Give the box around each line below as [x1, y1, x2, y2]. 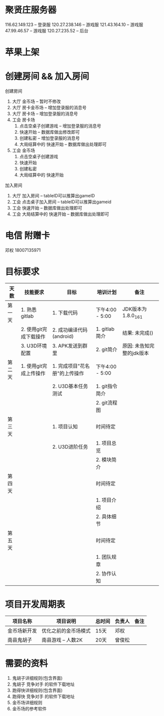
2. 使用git [20, 326, 42, 333]
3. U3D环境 [20, 342, 47, 349]
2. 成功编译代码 [52, 326, 88, 333]
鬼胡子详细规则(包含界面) [12, 675, 63, 681]
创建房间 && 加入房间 [5, 71, 89, 82]
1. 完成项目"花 [52, 362, 85, 369]
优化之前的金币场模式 [41, 627, 91, 634]
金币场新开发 [7, 627, 38, 634]
